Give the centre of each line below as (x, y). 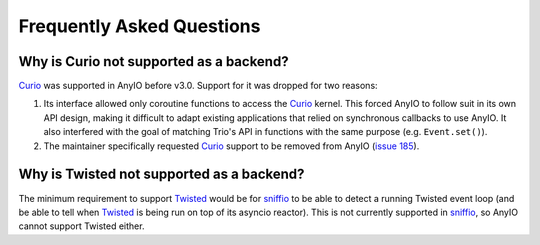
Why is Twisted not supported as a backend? (161, 174)
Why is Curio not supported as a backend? (153, 61)
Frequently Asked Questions (139, 26)
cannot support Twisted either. (81, 226)
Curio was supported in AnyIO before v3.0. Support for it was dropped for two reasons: (198, 86)
